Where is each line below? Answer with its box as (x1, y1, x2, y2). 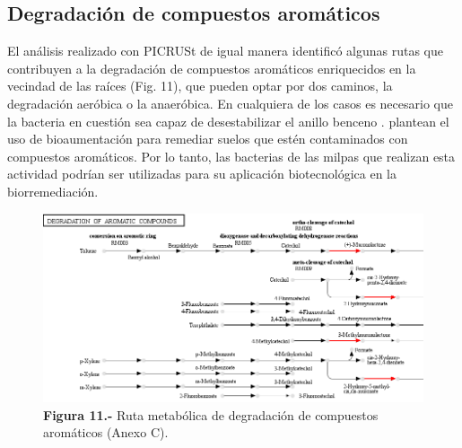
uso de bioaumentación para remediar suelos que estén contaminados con (7, 129, 408, 148)
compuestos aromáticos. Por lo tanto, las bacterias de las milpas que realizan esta (7, 146, 456, 165)
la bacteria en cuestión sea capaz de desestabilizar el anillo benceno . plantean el (7, 111, 449, 130)
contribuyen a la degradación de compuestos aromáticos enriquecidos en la (7, 58, 416, 77)
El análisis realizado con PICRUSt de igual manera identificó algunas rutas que (7, 41, 443, 60)
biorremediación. (7, 181, 99, 200)
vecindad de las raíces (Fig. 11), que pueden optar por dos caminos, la (7, 76, 393, 95)
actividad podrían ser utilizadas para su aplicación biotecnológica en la (7, 164, 397, 183)
